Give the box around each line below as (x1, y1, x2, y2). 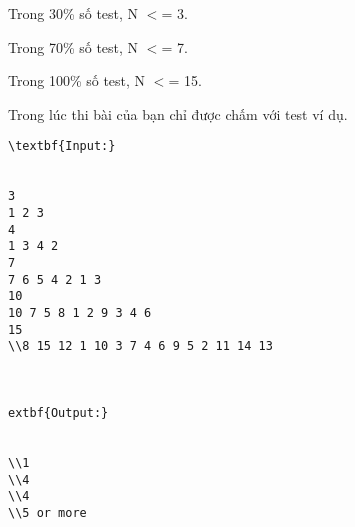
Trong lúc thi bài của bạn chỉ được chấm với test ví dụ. (8, 103, 348, 124)
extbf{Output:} (8, 405, 109, 420)
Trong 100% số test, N (8, 70, 146, 91)
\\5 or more (8, 505, 87, 520)
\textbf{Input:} (8, 139, 116, 154)
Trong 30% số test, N (8, 3, 139, 23)
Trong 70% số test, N (8, 36, 139, 57)
